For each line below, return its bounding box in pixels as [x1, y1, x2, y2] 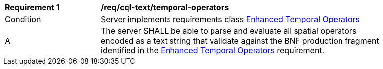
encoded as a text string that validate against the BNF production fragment [101, 36, 379, 46]
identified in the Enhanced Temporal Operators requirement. [101, 46, 325, 55]
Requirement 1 [5, 2, 60, 12]
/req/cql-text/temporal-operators [101, 2, 229, 12]
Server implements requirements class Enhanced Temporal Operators [101, 14, 360, 24]
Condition [5, 14, 41, 24]
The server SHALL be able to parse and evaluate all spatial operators [101, 26, 357, 36]
